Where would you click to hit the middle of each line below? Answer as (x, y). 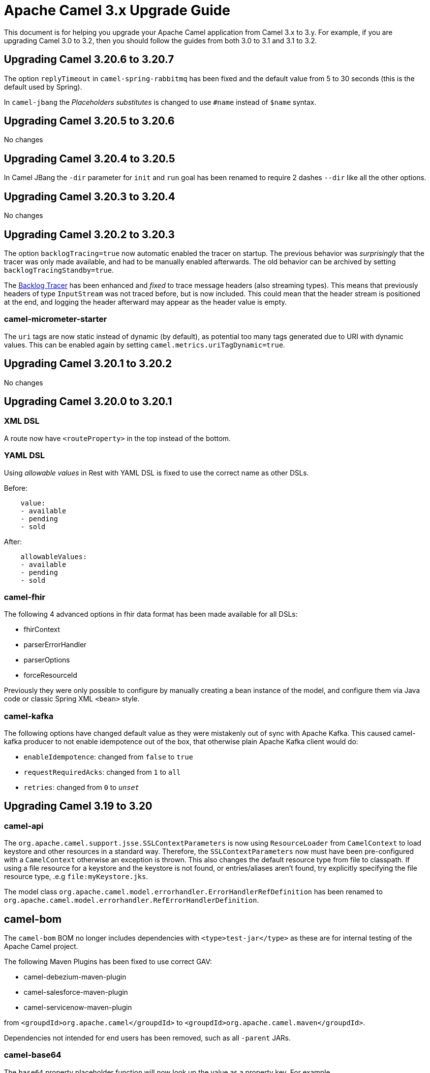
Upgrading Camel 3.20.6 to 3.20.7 (89, 60)
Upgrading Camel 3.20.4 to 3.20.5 (90, 158)
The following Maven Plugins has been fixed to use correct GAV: (108, 962)
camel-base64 (33, 1055)
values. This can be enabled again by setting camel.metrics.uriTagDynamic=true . (145, 345)
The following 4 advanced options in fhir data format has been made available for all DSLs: (151, 614)
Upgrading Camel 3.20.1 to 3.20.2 (88, 364)
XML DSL (22, 421)
